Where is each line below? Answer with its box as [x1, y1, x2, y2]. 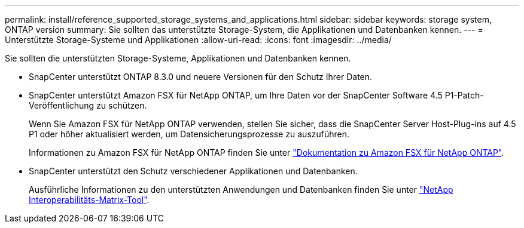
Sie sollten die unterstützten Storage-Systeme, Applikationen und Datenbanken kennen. [5, 53, 351, 63]
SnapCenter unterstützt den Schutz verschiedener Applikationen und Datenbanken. [29, 166, 358, 176]
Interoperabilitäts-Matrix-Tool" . [29, 195, 150, 205]
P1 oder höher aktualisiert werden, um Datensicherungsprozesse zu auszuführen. [29, 129, 350, 139]
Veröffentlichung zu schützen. [29, 100, 147, 110]
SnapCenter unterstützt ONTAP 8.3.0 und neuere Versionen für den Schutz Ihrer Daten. [29, 72, 373, 82]
